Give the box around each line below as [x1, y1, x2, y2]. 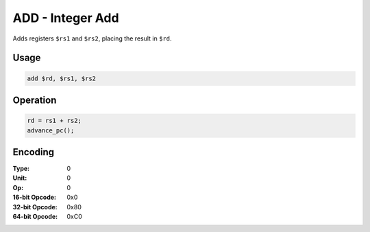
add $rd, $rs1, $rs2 [27, 74, 96, 82]
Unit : [12, 174, 27, 182]
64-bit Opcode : [12, 212, 58, 220]
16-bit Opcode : [12, 193, 57, 202]
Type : [12, 165, 30, 173]
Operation [12, 94, 57, 106]
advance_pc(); [27, 126, 75, 134]
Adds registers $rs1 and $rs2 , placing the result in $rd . [12, 34, 172, 43]
